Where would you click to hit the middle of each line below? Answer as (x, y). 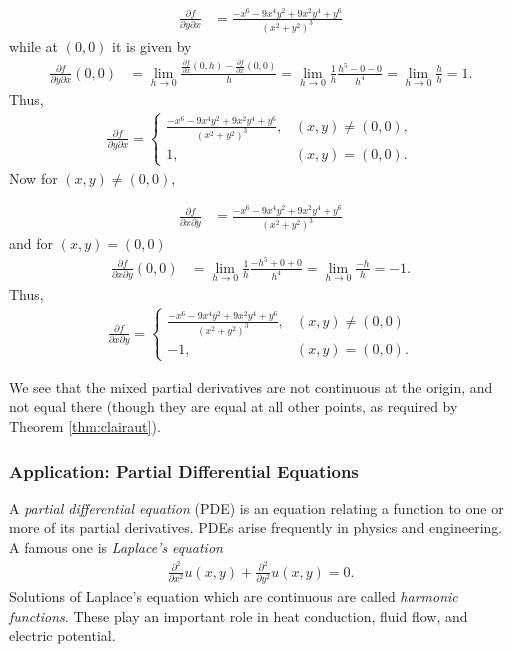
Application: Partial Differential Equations (184, 470)
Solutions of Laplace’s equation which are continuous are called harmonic (233, 596)
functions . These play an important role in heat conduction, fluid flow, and (238, 615)
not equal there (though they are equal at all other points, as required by (233, 406)
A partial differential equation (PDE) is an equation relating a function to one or (256, 507)
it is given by (152, 45)
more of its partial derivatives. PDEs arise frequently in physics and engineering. (256, 527)
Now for (33, 177)
